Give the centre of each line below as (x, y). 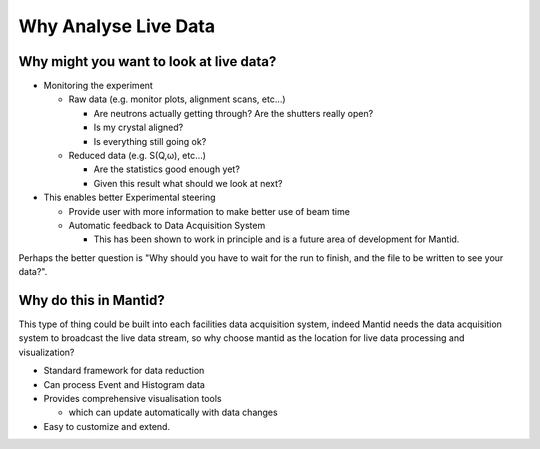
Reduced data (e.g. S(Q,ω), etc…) (137, 156)
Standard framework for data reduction (124, 371)
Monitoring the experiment (98, 86)
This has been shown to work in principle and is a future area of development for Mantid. (276, 239)
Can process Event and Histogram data (124, 384)
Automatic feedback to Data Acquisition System (167, 225)
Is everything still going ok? (150, 141)
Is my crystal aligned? (138, 127)
